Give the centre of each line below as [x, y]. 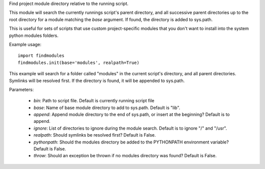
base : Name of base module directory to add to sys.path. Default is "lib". [107, 108]
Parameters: [21, 89]
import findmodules [41, 56]
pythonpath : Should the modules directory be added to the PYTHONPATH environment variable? [131, 142]
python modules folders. [34, 35]
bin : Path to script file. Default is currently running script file [94, 101]
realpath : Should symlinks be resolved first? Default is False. [95, 135]
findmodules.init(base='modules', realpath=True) [79, 62]
